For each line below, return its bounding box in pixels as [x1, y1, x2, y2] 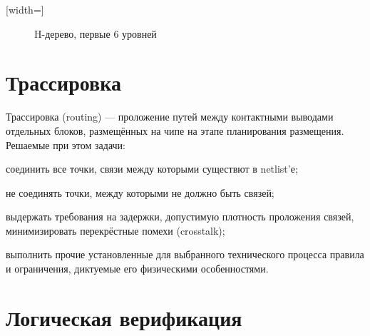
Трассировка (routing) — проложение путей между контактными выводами [6, 109, 334, 124]
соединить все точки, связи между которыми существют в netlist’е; [6, 161, 298, 176]
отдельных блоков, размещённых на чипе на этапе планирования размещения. [6, 123, 344, 138]
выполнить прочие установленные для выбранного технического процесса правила [6, 247, 364, 262]
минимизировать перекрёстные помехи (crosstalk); [6, 223, 225, 238]
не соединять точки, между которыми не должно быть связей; [6, 185, 274, 200]
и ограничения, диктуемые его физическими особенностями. [6, 261, 269, 276]
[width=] [6, 2, 44, 16]
